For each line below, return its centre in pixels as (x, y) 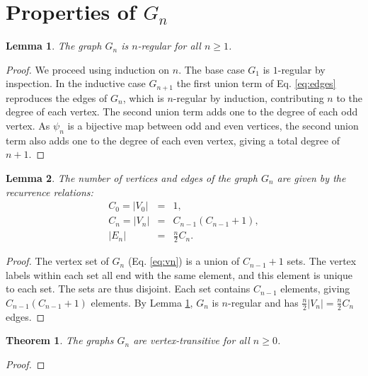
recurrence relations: (50, 192)
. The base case (212, 69)
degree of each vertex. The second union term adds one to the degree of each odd (182, 112)
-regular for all (169, 46)
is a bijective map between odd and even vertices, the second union (213, 125)
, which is (143, 97)
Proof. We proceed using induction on (88, 69)
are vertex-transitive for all (191, 340)
